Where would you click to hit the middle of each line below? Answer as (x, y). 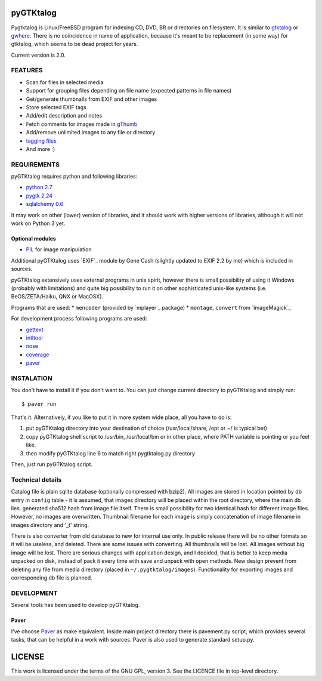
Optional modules (33, 239)
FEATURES (27, 70)
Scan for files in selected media (65, 82)
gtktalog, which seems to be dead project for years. (75, 44)
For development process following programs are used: (79, 319)
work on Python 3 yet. (38, 223)
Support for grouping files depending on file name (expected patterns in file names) (129, 91)
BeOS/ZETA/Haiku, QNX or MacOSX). (57, 297)
